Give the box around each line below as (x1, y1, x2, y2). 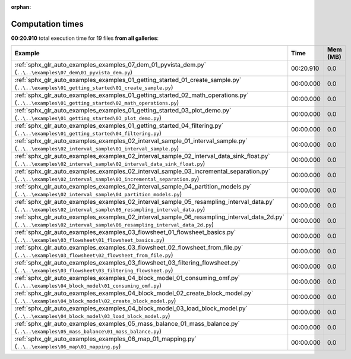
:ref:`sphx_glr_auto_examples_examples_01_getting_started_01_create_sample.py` (14, 76, 242, 84)
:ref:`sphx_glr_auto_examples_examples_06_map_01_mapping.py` (14, 335, 197, 343)
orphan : (11, 4, 31, 10)
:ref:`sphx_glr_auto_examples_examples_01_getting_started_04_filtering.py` (14, 122, 224, 130)
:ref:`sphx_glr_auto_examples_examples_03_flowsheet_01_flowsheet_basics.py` (14, 228, 236, 237)
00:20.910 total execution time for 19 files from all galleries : (11, 34, 159, 42)
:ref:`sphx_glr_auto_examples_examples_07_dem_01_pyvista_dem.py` (14, 61, 206, 69)
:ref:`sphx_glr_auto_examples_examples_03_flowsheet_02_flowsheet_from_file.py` (14, 244, 244, 252)
